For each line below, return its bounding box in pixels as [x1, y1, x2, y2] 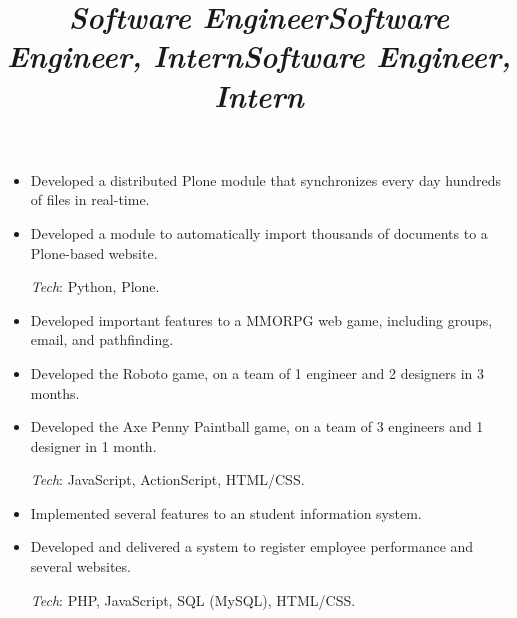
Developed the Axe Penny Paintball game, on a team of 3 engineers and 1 [30, 416, 484, 437]
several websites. [30, 556, 131, 577]
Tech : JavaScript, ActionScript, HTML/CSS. [30, 469, 305, 490]
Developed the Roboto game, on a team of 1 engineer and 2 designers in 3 [30, 362, 485, 383]
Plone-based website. [30, 242, 158, 263]
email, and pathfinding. [30, 329, 174, 350]
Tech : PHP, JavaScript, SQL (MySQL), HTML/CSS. [30, 589, 356, 610]
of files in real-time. [30, 189, 150, 210]
